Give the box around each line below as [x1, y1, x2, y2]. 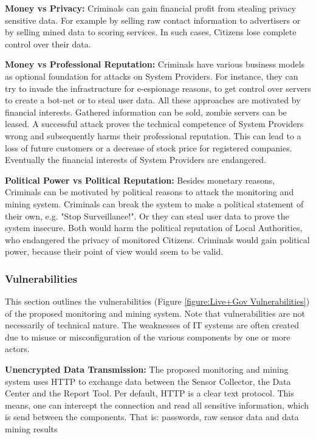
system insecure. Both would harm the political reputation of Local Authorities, [5, 221, 303, 234]
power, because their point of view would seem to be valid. [5, 245, 224, 258]
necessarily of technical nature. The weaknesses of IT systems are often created [5, 319, 300, 331]
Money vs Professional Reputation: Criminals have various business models [5, 58, 305, 71]
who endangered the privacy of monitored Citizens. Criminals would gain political [5, 233, 310, 246]
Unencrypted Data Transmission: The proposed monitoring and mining [5, 363, 289, 376]
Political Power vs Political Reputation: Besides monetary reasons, [5, 173, 275, 186]
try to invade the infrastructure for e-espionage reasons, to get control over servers [5, 81, 311, 94]
